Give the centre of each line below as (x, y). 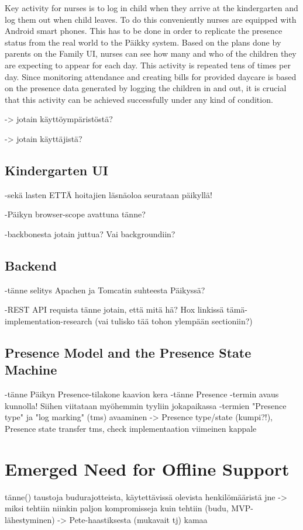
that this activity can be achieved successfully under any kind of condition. (139, 99)
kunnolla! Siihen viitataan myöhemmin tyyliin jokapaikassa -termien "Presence (146, 405)
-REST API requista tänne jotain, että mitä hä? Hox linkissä (114, 309)
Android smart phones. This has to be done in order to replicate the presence (144, 31)
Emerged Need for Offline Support (147, 468)
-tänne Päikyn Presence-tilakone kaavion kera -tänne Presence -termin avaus (142, 394)
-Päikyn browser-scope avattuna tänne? (75, 214)
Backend (31, 265)
